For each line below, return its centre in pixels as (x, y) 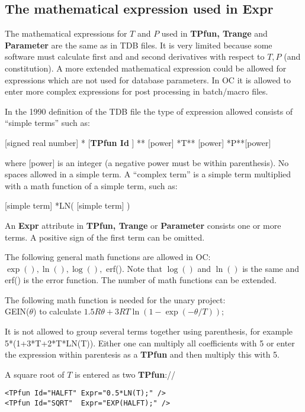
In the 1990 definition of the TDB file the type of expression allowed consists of (149, 111)
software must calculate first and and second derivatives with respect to (135, 56)
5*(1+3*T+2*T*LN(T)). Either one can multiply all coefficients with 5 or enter (150, 343)
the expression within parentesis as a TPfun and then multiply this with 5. (142, 354)
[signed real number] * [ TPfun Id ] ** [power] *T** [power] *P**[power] (138, 142)
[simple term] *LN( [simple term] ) (68, 205)
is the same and (271, 268)
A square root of (35, 374)
